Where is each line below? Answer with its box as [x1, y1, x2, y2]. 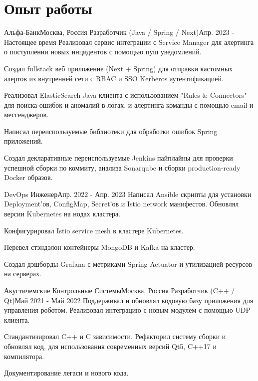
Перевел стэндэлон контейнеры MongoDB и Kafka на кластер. [4, 242, 195, 252]
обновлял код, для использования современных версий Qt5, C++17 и [4, 341, 217, 351]
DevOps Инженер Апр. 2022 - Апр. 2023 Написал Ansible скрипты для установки [4, 189, 252, 199]
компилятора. [4, 351, 44, 361]
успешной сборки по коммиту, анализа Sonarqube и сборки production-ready [4, 162, 241, 173]
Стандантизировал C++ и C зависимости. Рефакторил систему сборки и [4, 331, 226, 342]
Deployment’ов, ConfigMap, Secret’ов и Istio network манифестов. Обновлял [4, 198, 239, 209]
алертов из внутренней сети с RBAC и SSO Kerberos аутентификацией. [4, 73, 224, 83]
